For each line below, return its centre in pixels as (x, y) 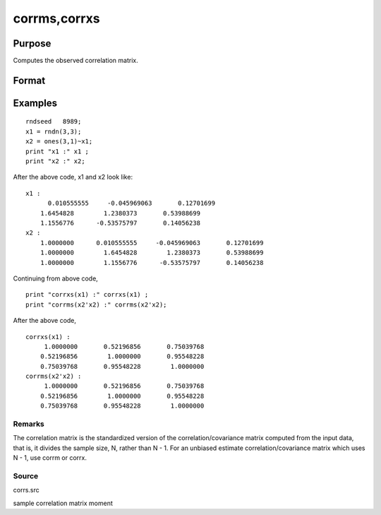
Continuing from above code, (55, 278)
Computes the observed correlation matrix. (75, 61)
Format (29, 80)
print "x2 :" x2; (55, 161)
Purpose (32, 43)
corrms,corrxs (56, 18)
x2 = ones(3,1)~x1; (59, 142)
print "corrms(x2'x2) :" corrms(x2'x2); (96, 304)
